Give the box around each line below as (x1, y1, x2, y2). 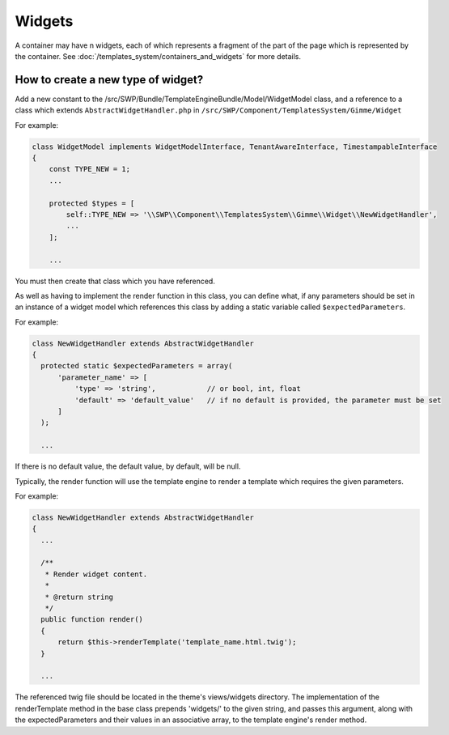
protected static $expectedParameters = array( (40, 361, 233, 371)
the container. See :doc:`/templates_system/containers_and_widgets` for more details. (15, 51, 302, 61)
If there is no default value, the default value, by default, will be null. (15, 461, 241, 471)
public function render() (40, 615, 143, 624)
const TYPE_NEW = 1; (49, 164, 131, 174)
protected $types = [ (49, 198, 135, 208)
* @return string (44, 592, 113, 601)
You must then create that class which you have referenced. (15, 276, 216, 286)
